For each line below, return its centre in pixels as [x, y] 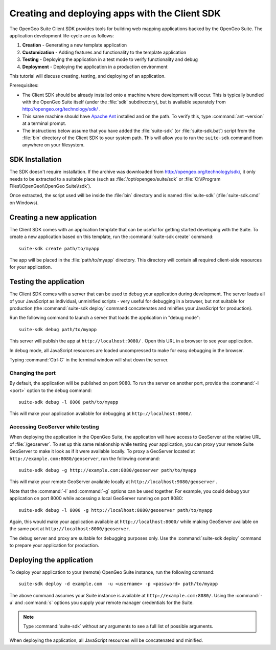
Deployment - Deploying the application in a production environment [95, 67]
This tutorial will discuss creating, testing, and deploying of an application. [87, 76]
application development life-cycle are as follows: [62, 35]
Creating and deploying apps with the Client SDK [115, 13]
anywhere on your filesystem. [53, 145]
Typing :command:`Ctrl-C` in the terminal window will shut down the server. [89, 360]
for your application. [31, 267]
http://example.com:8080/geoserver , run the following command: [85, 459]
